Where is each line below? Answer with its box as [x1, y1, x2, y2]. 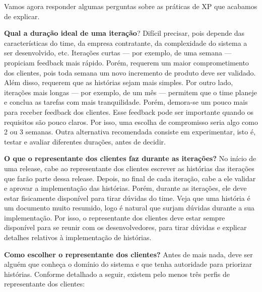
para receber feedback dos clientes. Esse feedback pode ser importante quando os [4, 106, 254, 117]
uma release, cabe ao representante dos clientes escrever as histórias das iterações [4, 163, 254, 173]
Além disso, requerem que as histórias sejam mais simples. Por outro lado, [4, 77, 233, 88]
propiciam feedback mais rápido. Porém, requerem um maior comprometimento [4, 57, 249, 67]
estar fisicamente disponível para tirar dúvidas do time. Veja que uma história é [4, 192, 250, 203]
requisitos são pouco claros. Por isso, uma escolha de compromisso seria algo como [4, 116, 258, 127]
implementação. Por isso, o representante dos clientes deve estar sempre [4, 212, 225, 223]
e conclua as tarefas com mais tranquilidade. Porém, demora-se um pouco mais [4, 97, 248, 107]
